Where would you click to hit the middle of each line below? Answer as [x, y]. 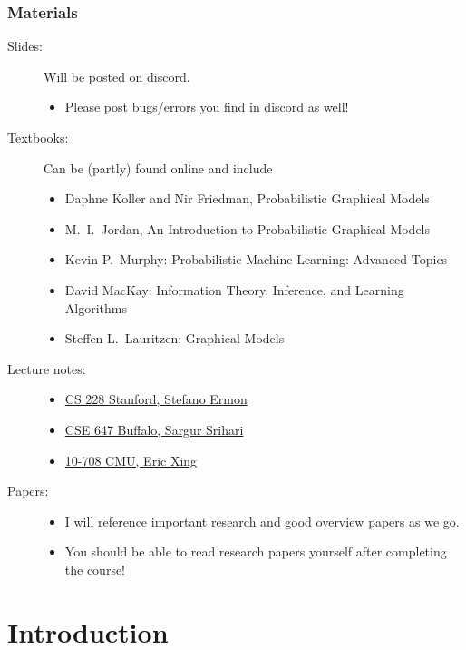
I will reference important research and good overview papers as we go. [262, 521]
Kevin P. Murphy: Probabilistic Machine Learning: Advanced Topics [256, 259]
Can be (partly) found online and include [158, 167]
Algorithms [96, 307]
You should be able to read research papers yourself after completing [256, 552]
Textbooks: [38, 137]
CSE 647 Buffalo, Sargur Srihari [154, 429]
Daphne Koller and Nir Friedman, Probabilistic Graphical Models [247, 198]
